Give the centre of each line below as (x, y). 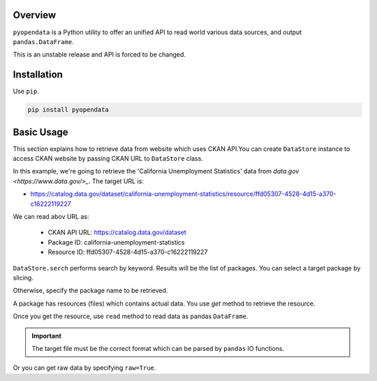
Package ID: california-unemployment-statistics (116, 242)
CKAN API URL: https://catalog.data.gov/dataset (117, 232)
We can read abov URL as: (51, 217)
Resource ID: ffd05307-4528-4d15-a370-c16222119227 (128, 252)
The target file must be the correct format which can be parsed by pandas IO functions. (158, 348)
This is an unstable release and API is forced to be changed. (99, 55)
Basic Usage (40, 132)
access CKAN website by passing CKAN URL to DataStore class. (108, 159)
